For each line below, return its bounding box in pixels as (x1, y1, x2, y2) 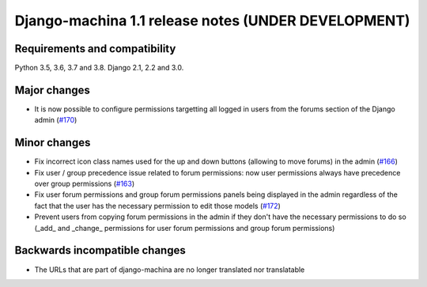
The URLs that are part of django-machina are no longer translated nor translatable (34, 265, 305, 274)
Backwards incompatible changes (14, 244, 186, 257)
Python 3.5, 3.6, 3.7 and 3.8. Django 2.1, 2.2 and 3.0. (14, 63, 184, 73)
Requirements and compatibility (14, 42, 176, 55)
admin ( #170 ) (34, 115, 77, 125)
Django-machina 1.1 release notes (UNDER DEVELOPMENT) (14, 12, 410, 29)
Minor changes (14, 136, 91, 149)
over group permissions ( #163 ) (34, 179, 135, 189)
